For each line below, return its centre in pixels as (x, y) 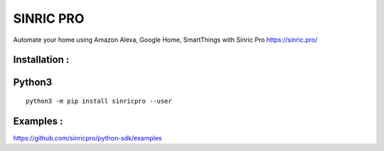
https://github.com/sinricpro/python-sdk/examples (87, 138)
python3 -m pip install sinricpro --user (99, 101)
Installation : (41, 60)
